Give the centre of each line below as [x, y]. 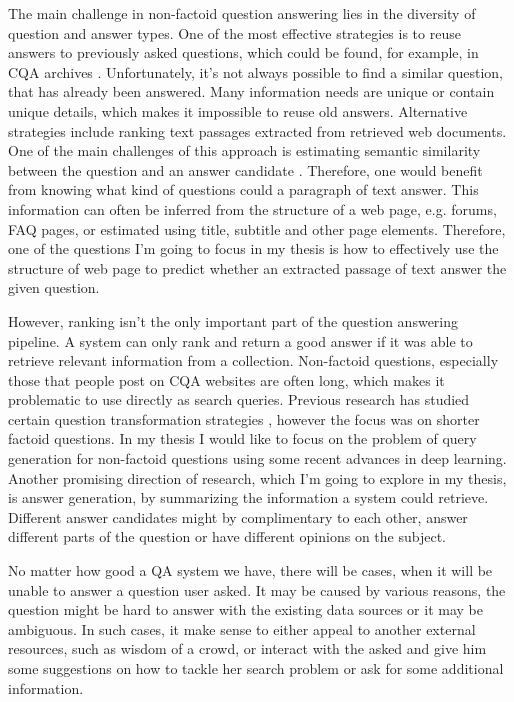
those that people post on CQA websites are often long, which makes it [226, 379]
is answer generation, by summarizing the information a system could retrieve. [248, 497]
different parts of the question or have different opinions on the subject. [227, 536]
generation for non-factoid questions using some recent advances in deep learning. [257, 458]
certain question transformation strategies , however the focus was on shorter [244, 418]
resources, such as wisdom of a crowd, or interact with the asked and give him [247, 648]
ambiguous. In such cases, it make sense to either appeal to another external [242, 628]
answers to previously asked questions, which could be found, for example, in [243, 52]
